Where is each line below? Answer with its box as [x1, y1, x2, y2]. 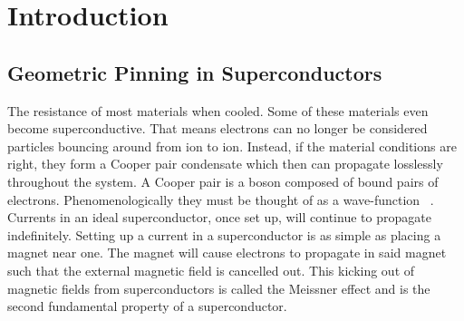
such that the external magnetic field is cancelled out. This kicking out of [7, 260, 415, 279]
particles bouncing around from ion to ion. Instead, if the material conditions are [7, 136, 457, 155]
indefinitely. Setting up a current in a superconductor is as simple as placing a [7, 225, 441, 244]
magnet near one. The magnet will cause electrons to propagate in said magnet [7, 243, 447, 262]
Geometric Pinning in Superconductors [7, 58, 382, 86]
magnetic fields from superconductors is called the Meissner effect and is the [7, 278, 430, 297]
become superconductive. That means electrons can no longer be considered [7, 119, 428, 138]
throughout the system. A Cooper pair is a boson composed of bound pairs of [7, 171, 439, 190]
